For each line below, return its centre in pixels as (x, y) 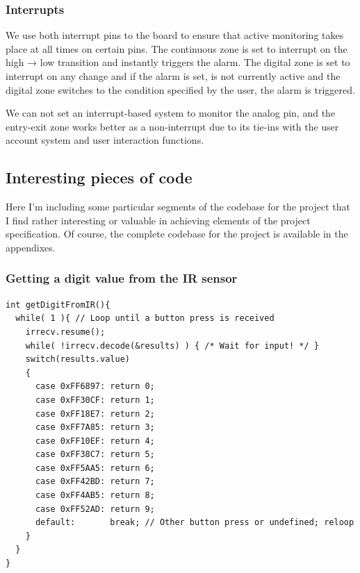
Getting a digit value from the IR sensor (122, 278)
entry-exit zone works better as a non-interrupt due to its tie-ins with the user (172, 126)
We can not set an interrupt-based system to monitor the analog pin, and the (171, 113)
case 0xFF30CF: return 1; (95, 400)
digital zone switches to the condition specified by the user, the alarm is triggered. (180, 89)
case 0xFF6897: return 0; (95, 387)
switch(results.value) (77, 359)
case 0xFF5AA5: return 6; (95, 468)
